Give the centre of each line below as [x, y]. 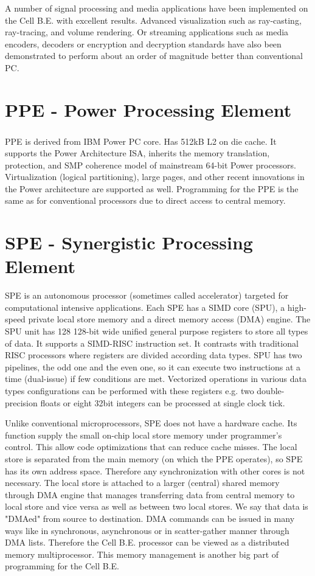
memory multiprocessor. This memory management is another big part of [142, 554]
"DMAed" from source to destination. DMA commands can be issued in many [150, 518]
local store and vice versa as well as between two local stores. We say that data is [157, 506]
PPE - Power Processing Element [148, 109]
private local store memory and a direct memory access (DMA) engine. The [169, 319]
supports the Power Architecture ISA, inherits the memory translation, [137, 152]
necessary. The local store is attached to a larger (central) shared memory [142, 483]
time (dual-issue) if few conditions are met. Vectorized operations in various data [156, 379]
